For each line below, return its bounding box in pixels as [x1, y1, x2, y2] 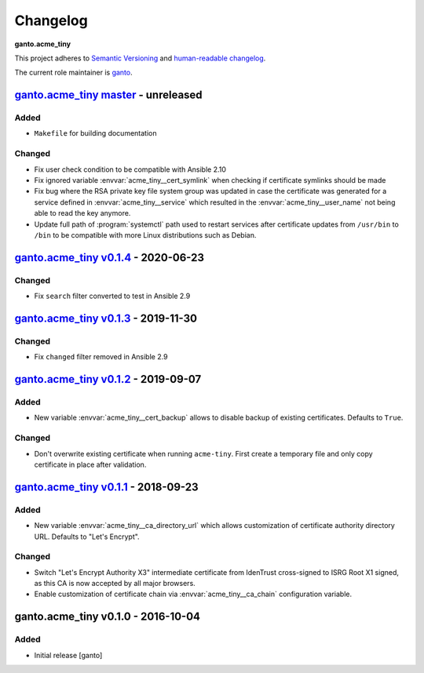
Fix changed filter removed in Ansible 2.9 [34, 352, 168, 362]
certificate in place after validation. [34, 460, 147, 469]
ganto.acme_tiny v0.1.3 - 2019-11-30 [14, 311, 198, 325]
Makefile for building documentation [34, 129, 157, 138]
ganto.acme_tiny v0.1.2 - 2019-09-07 [14, 373, 202, 386]
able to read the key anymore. [34, 209, 131, 218]
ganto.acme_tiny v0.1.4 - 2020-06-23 [14, 251, 204, 264]
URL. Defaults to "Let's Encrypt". [34, 532, 141, 541]
